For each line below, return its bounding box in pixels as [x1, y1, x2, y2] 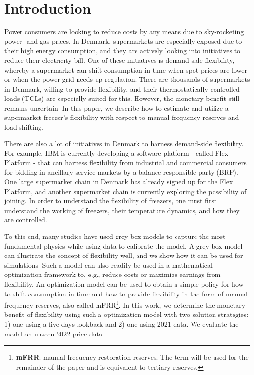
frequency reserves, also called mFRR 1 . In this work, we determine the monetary [4, 298, 246, 310]
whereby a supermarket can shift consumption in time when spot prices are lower [4, 64, 247, 75]
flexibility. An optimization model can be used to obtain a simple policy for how [4, 278, 244, 289]
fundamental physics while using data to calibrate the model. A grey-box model [4, 240, 243, 251]
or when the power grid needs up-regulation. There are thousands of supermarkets [4, 74, 250, 84]
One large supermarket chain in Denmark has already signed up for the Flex [4, 177, 233, 187]
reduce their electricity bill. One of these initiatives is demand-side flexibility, [4, 55, 234, 65]
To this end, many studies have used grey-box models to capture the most [4, 231, 226, 241]
